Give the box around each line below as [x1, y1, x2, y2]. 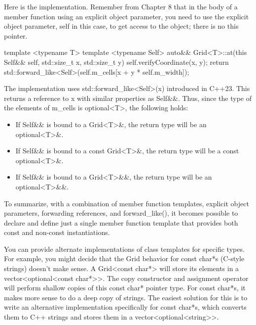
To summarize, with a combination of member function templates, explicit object [4, 198, 249, 208]
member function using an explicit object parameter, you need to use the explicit [4, 11, 249, 21]
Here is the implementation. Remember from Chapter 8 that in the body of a [4, 1, 238, 11]
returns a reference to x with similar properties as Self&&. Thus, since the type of [4, 93, 252, 103]
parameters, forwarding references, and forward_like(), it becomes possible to [4, 208, 238, 218]
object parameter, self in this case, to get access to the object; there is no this [4, 21, 239, 31]
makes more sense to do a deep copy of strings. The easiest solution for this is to [4, 292, 248, 302]
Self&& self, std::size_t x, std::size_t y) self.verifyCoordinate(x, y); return [4, 56, 229, 67]
